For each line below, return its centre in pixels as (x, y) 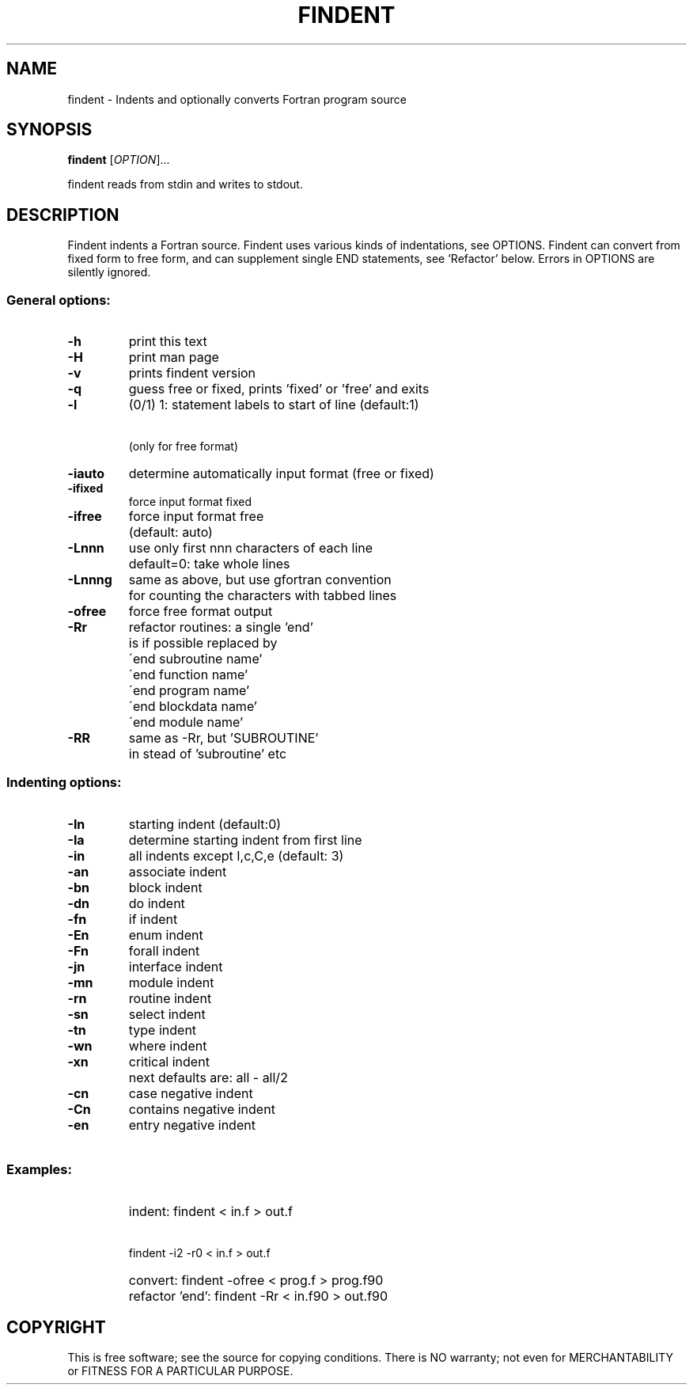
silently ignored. (109, 272)
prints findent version (192, 373)
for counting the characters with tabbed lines (263, 596)
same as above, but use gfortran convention (260, 580)
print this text (168, 342)
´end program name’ (189, 691)
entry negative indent (192, 1125)
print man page (174, 357)
